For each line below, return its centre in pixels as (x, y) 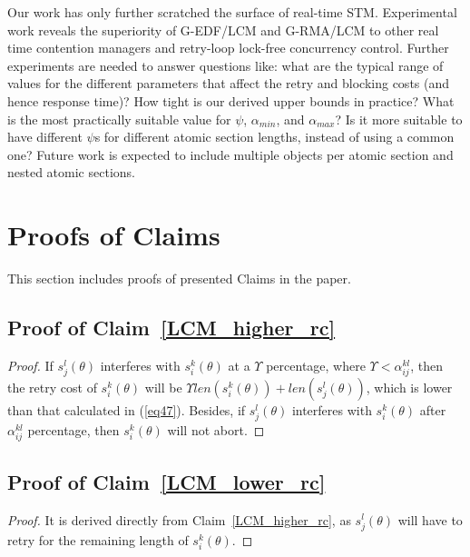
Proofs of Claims (114, 235)
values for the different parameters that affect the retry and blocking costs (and (229, 83)
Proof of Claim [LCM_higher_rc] (171, 328)
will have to (430, 519)
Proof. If (30, 365)
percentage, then (73, 430)
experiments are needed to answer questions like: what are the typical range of (225, 65)
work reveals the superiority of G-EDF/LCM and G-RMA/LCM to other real (223, 30)
